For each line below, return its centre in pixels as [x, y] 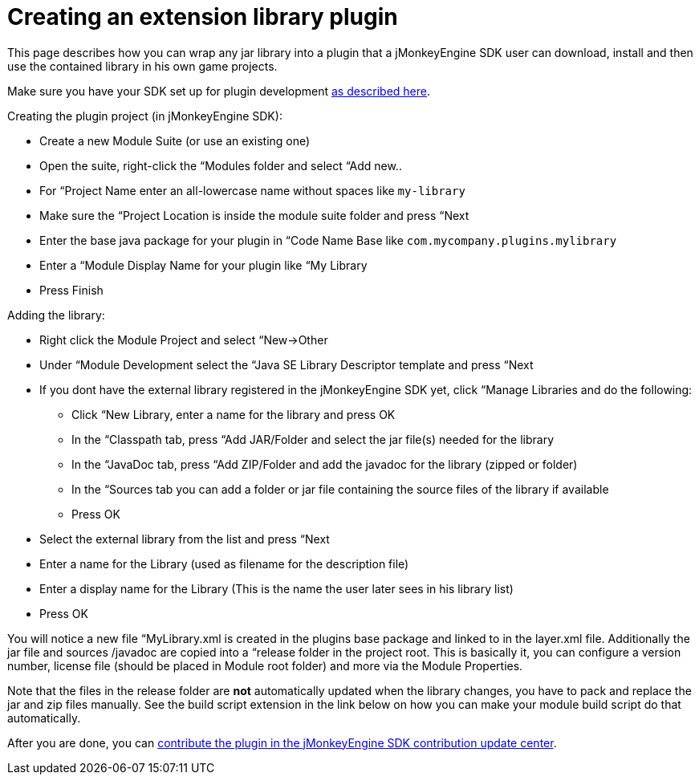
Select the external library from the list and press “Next [185, 539]
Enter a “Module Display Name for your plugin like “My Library [203, 265]
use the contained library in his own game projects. [142, 66]
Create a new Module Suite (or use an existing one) [175, 140]
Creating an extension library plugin [203, 17]
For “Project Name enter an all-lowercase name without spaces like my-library [252, 190]
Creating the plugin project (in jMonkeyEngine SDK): [145, 116]
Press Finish [71, 290]
